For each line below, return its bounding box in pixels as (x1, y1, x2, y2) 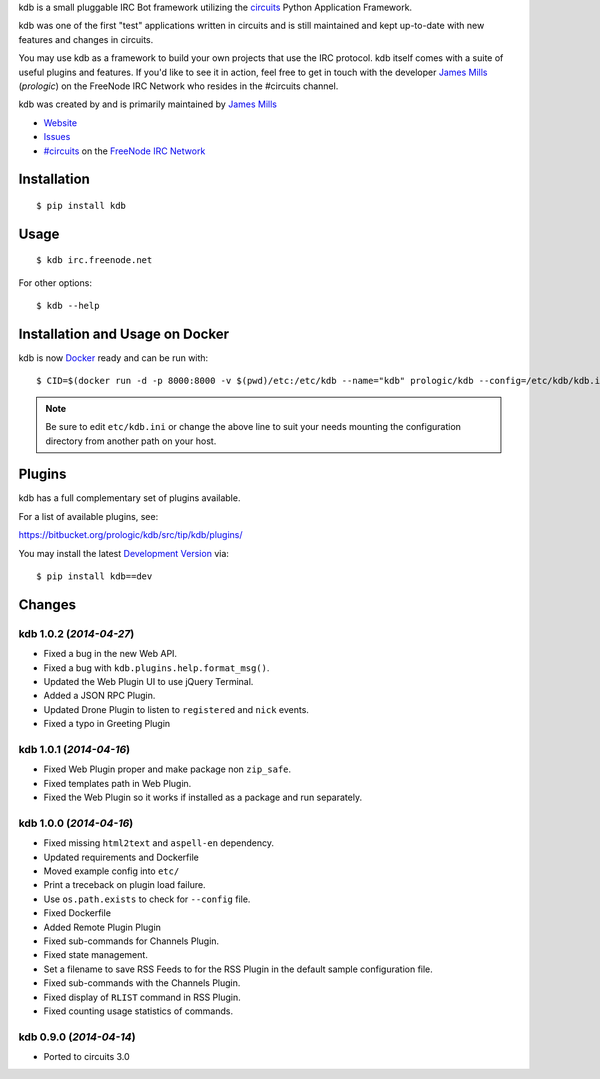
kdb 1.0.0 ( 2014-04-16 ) (18, 816, 134, 830)
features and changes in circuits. (18, 33, 154, 45)
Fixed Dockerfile (43, 907, 112, 919)
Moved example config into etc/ (43, 865, 180, 877)
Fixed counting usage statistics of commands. (43, 1005, 234, 1017)
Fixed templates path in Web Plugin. (43, 777, 192, 789)
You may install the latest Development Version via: (18, 547, 230, 559)
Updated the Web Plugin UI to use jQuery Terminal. (43, 675, 254, 687)
